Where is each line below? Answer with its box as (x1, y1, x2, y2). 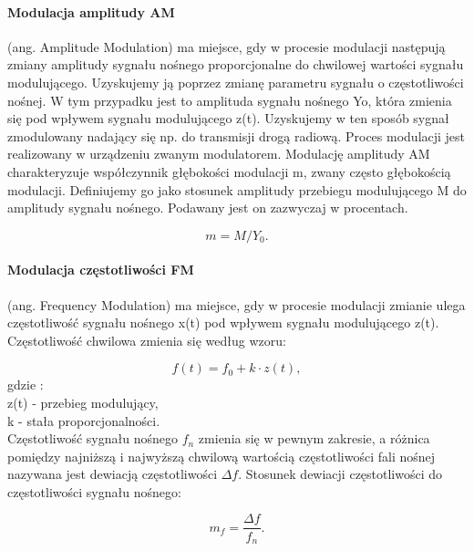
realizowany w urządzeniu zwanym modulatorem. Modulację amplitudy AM (7, 144, 430, 163)
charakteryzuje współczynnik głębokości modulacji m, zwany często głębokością (7, 161, 451, 181)
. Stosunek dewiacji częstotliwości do (238, 464, 443, 483)
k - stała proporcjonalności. (7, 411, 160, 430)
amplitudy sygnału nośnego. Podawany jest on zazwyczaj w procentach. (7, 198, 408, 217)
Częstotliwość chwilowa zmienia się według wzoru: (7, 330, 286, 349)
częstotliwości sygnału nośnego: (7, 482, 181, 501)
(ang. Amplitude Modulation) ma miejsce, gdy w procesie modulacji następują (7, 36, 446, 56)
